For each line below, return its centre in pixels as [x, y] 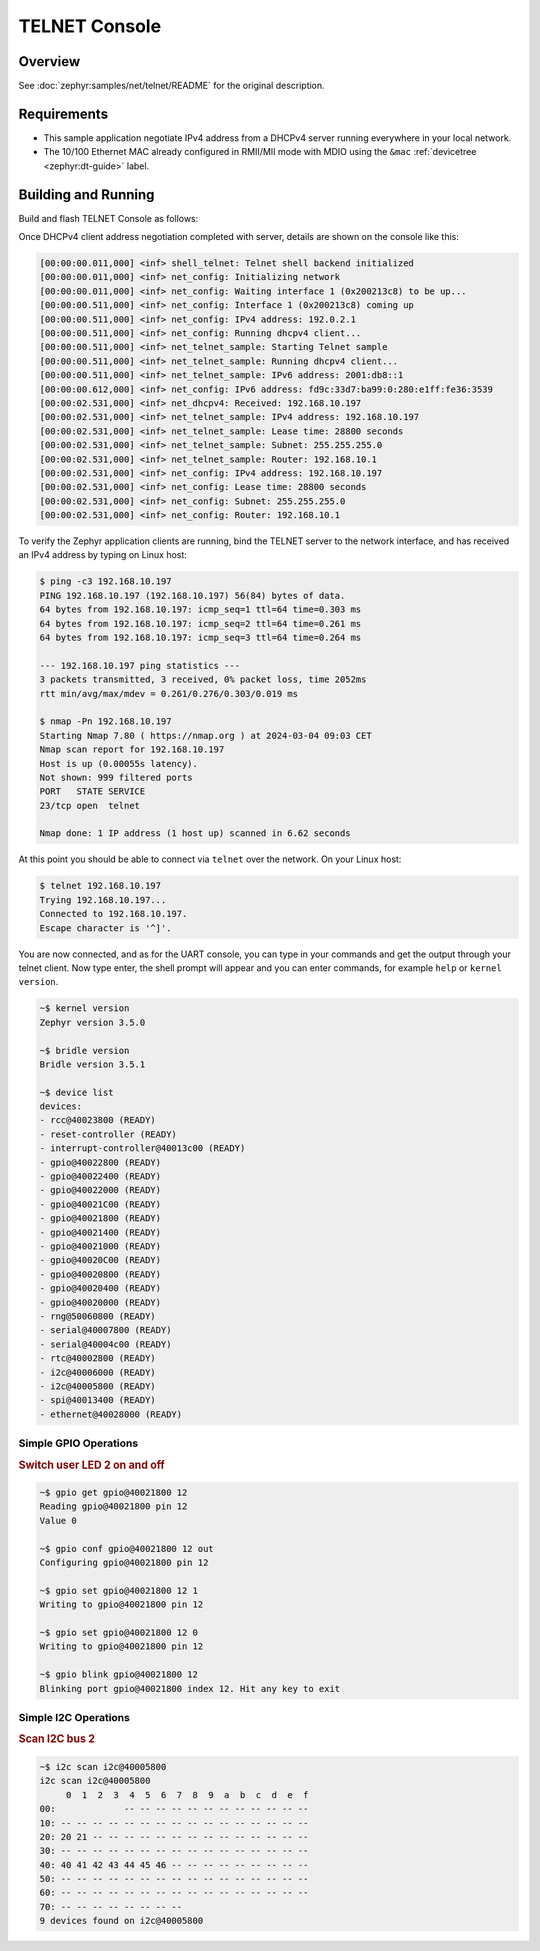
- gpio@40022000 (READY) [100, 1190]
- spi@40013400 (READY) [98, 1400]
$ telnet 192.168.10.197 [100, 886]
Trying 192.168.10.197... [103, 899]
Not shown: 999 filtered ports [116, 777]
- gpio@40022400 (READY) [100, 1176]
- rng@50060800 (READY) [98, 1316]
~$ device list [76, 1092]
